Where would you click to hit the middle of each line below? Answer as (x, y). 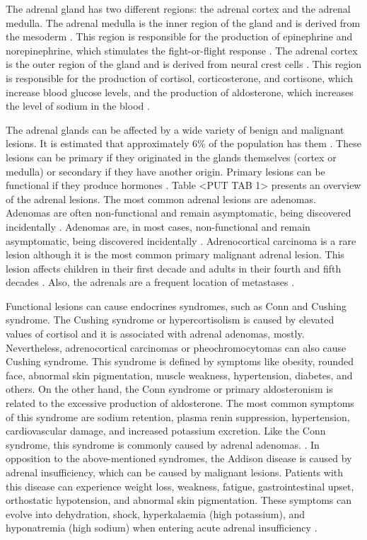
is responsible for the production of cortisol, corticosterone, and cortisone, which (180, 77)
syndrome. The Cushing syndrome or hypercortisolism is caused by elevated (170, 320)
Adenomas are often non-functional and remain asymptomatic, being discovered (179, 213)
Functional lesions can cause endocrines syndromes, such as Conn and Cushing (176, 305)
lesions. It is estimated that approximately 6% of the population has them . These (183, 143)
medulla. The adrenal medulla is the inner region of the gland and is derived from (183, 22)
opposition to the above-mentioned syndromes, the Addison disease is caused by (179, 458)
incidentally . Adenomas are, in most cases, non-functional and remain (158, 226)
